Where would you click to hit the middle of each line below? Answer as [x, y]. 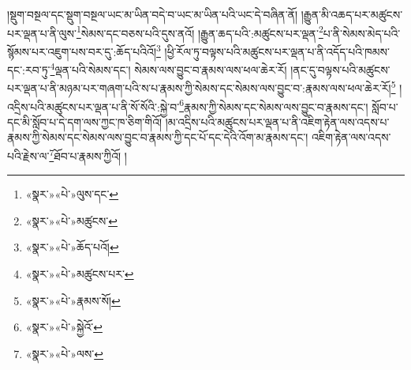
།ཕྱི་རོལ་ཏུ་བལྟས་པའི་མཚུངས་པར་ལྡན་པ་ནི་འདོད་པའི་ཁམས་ [277, 51]
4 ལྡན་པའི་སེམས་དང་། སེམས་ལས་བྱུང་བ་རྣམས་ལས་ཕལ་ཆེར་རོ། [168, 68]
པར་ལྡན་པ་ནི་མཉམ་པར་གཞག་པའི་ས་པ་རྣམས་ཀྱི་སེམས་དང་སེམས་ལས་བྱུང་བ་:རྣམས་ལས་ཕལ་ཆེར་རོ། [199, 88]
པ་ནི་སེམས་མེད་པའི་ [362, 33]
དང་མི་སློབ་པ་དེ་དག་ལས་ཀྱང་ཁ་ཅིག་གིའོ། [85, 121]
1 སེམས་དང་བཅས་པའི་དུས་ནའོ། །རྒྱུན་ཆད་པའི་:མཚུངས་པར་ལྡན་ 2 [200, 32]
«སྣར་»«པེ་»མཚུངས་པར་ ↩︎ [80, 274]
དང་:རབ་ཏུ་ [29, 69]
